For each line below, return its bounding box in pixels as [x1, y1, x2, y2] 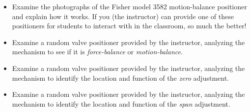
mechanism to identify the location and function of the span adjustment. [12, 98, 230, 109]
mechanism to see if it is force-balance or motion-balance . [12, 46, 183, 57]
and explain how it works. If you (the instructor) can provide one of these [12, 11, 234, 21]
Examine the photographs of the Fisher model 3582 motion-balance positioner [12, 1, 247, 11]
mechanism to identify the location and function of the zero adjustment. [12, 72, 229, 83]
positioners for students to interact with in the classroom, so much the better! [12, 21, 247, 31]
